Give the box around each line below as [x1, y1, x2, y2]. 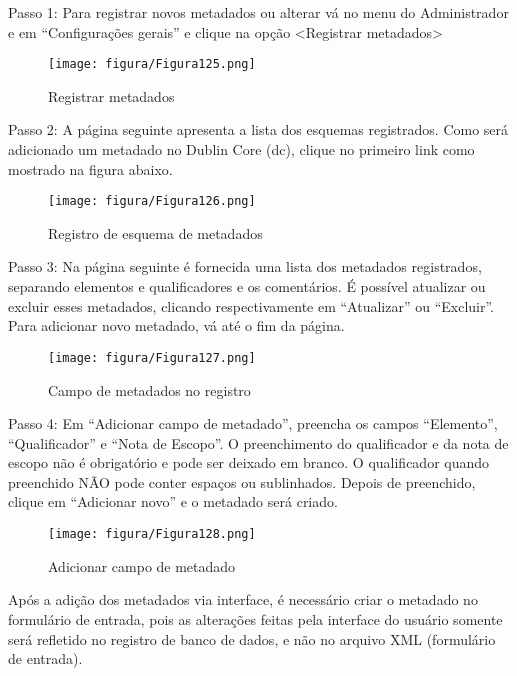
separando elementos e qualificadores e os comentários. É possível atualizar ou [8, 276, 486, 297]
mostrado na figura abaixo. [8, 158, 173, 179]
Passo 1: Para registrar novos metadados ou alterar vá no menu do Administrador [8, 2, 509, 22]
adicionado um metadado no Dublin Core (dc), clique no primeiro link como [8, 139, 475, 160]
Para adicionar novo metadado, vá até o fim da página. [8, 315, 345, 336]
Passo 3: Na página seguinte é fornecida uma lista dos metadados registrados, [8, 256, 482, 277]
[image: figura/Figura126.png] [48, 194, 256, 209]
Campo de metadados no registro [48, 379, 251, 400]
